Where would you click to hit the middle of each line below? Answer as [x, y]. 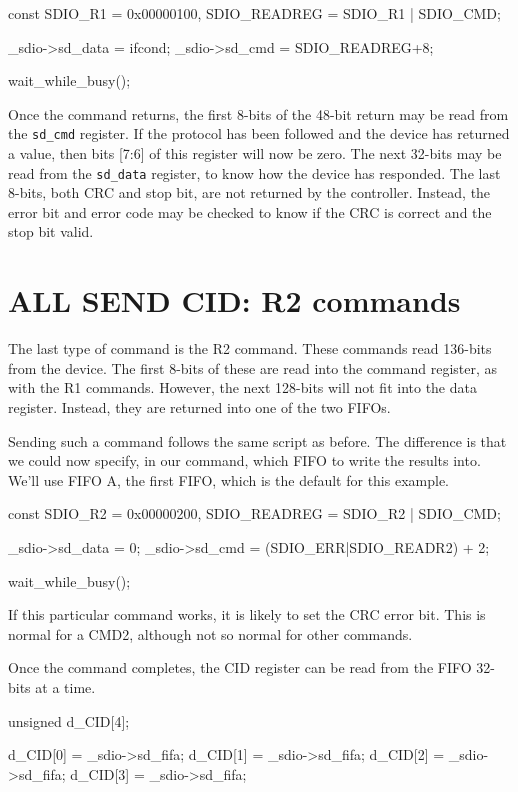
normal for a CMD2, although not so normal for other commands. [210, 633]
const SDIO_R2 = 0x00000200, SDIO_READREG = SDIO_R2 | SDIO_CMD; [254, 513]
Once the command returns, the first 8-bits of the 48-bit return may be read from [258, 113]
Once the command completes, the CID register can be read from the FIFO [240, 667]
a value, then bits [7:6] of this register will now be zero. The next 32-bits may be [255, 153]
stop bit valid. [51, 231]
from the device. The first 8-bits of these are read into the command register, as [253, 367]
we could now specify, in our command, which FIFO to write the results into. [244, 460]
